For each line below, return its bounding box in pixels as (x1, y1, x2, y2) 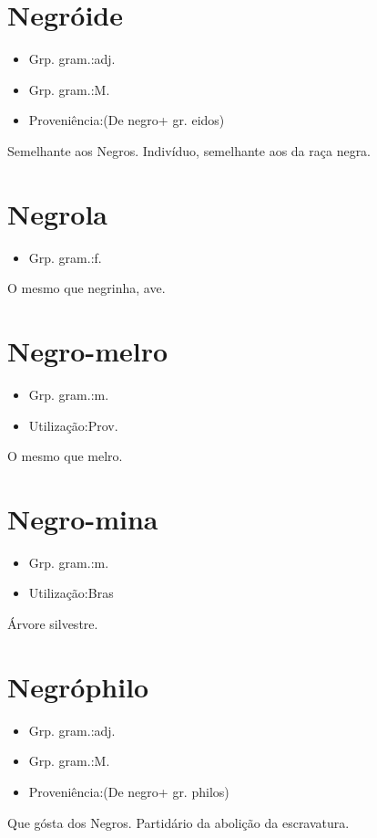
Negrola (7, 194, 108, 232)
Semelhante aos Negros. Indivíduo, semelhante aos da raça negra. (7, 141, 372, 160)
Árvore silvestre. (7, 614, 98, 634)
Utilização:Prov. (28, 415, 118, 435)
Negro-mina (7, 499, 158, 537)
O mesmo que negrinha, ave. (7, 278, 166, 298)
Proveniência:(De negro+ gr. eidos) (28, 110, 225, 130)
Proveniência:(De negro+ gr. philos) (28, 781, 229, 801)
